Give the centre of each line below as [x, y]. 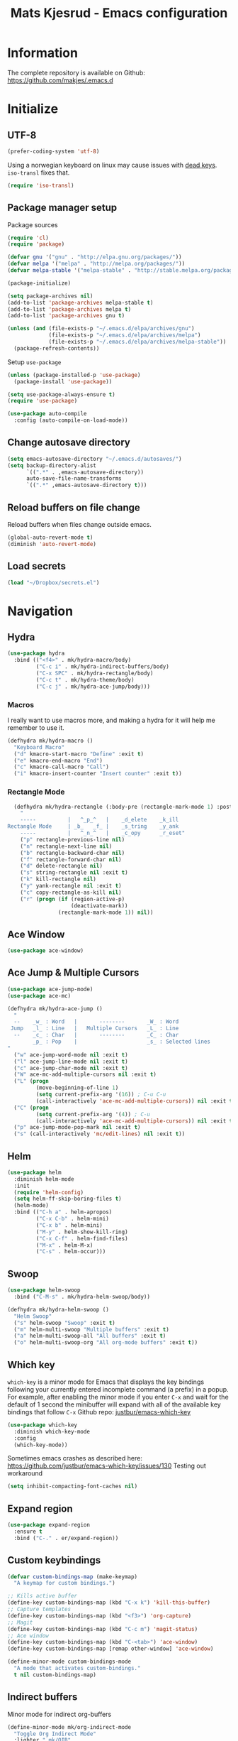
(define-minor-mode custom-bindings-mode [69, 1662]
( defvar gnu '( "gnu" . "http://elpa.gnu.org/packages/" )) [95, 257]
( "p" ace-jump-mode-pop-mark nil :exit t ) [77, 1128]
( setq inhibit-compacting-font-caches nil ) [73, 1486]
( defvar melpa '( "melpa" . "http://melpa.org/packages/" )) [96, 264]
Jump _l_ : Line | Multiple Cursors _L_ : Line [95, 1028]
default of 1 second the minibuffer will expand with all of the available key [114, 1404]
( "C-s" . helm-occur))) [71, 1252]
